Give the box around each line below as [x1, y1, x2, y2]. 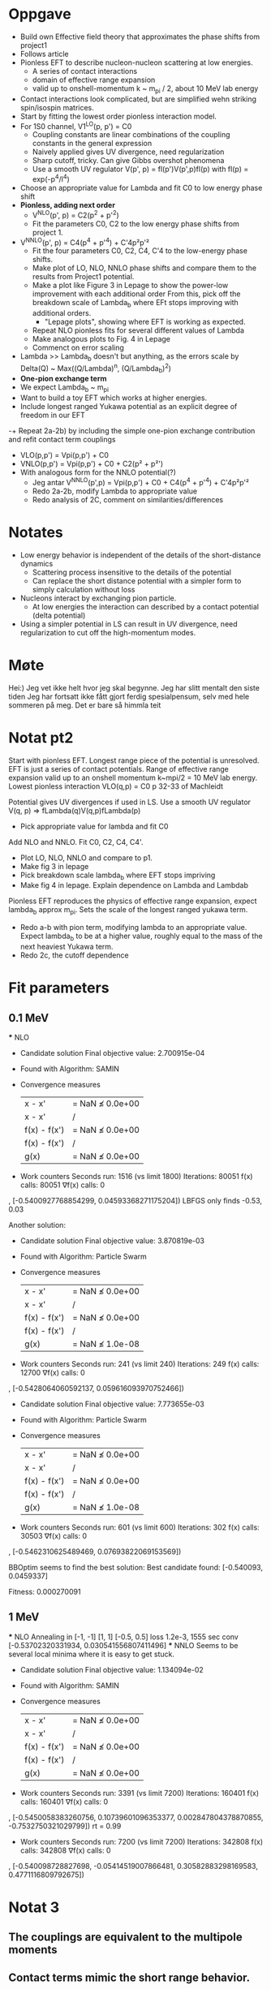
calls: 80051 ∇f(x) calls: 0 [19, 1180, 105, 1190]
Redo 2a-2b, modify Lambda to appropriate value [32, 486, 197, 496]
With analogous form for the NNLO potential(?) [19, 467, 177, 477]
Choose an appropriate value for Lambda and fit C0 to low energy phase [19, 183, 263, 193]
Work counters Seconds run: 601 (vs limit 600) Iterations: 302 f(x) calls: [19, 1522, 260, 1532]
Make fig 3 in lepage [19, 861, 89, 871]
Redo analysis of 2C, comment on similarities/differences [32, 494, 224, 504]
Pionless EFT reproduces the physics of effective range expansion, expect [8, 896, 257, 906]
